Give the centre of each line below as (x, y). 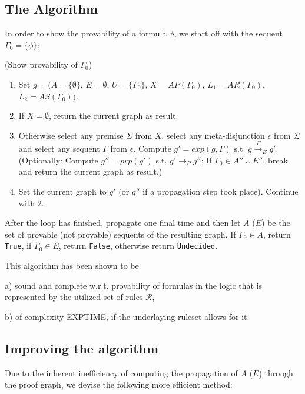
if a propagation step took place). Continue (221, 191)
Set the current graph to (62, 191)
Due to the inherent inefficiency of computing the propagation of (121, 373)
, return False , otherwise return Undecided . (138, 246)
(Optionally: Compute (58, 160)
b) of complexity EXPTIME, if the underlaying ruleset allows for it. (127, 316)
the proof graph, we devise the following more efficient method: (119, 384)
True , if (18, 246)
